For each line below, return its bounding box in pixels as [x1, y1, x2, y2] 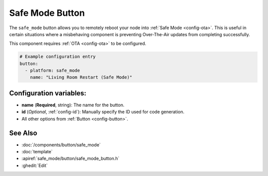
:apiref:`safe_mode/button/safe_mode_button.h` [21, 156, 120, 162]
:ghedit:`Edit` [21, 162, 48, 168]
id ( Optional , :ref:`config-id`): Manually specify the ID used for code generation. [21, 109, 185, 115]
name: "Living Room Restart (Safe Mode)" [30, 75, 133, 80]
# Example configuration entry [19, 54, 96, 59]
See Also [9, 129, 37, 137]
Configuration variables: [9, 89, 87, 97]
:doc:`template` [21, 149, 53, 155]
